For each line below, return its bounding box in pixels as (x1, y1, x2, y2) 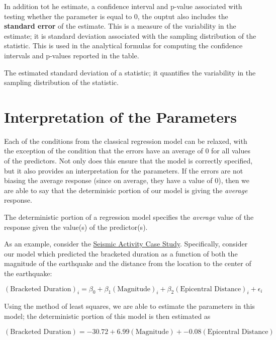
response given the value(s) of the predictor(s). (4, 221, 148, 232)
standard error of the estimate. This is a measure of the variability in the (4, 21, 236, 31)
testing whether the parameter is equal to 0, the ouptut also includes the (4, 11, 228, 21)
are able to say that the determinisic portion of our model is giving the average (4, 185, 248, 195)
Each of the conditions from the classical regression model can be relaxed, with (4, 135, 247, 146)
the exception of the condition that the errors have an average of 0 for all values (4, 145, 250, 156)
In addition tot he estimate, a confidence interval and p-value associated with (4, 1, 242, 11)
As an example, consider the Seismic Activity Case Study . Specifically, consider (4, 238, 248, 249)
